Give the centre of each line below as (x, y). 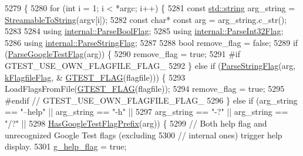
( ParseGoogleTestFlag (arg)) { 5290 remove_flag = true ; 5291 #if (122, 54)
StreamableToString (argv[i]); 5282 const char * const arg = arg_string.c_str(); (146, 19)
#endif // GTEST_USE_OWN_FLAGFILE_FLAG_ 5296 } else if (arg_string (151, 100)
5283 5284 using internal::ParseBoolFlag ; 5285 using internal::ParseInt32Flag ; (144, 31)
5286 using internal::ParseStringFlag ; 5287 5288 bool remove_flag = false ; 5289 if (151, 42)
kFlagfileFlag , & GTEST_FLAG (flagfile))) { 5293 (95, 77)
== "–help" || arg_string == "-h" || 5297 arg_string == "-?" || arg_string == (147, 112)
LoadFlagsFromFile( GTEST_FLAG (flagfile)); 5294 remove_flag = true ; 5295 (145, 89)
